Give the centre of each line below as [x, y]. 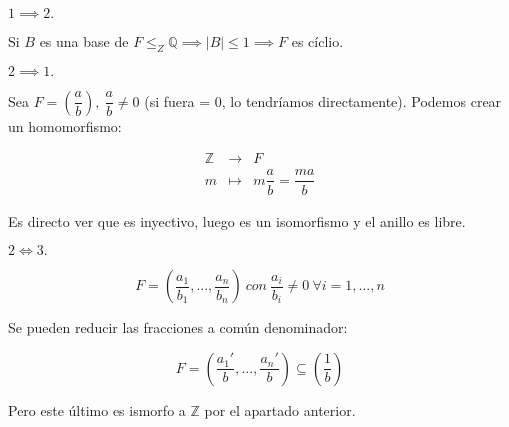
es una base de [84, 41]
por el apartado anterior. [280, 409]
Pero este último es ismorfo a [97, 409]
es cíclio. [317, 41]
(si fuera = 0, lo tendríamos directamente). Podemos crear [323, 100]
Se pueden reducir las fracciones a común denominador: [178, 327]
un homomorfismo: [65, 125]
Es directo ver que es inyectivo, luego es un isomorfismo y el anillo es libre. [237, 220]
